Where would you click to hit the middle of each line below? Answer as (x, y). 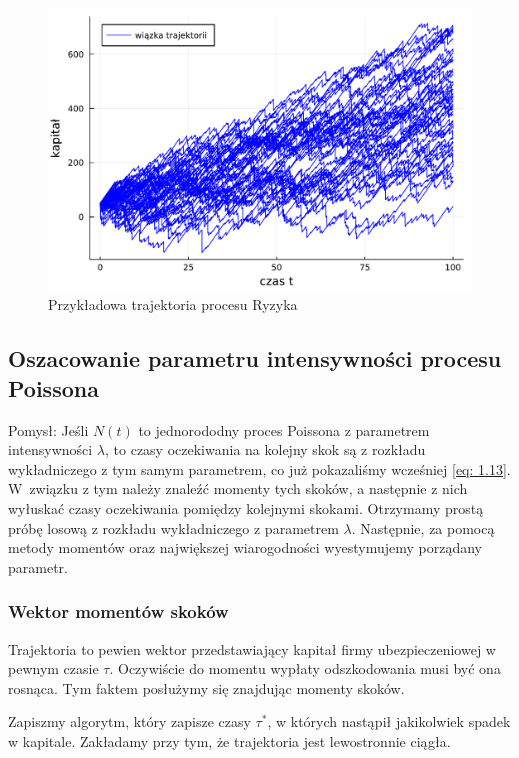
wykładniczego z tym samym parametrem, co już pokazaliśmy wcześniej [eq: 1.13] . (259, 468)
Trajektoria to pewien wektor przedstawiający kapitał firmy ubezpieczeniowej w (252, 648)
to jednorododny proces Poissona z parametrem (284, 429)
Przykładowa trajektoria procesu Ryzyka (173, 304)
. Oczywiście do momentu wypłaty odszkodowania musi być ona (305, 668)
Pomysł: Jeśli (48, 429)
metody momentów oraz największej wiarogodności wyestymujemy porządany (245, 547)
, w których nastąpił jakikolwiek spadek (389, 721)
